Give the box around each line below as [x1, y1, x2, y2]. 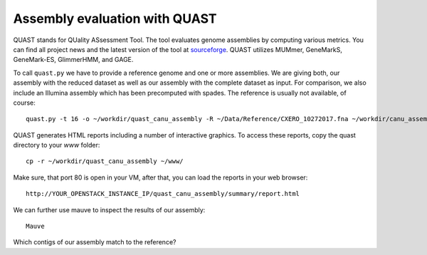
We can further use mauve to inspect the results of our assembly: [13, 205, 206, 214]
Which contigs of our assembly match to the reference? [13, 238, 176, 246]
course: [13, 98, 36, 107]
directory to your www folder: [13, 141, 100, 150]
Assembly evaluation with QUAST [13, 11, 217, 26]
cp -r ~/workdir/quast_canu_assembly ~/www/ [26, 157, 184, 165]
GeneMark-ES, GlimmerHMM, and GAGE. [13, 56, 134, 64]
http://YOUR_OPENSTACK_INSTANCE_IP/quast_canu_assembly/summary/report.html [26, 189, 300, 198]
